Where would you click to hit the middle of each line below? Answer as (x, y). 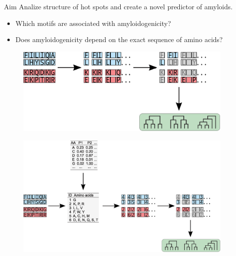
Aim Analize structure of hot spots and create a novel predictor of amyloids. (118, 6)
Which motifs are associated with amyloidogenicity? (93, 23)
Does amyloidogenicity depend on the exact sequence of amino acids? (119, 39)
